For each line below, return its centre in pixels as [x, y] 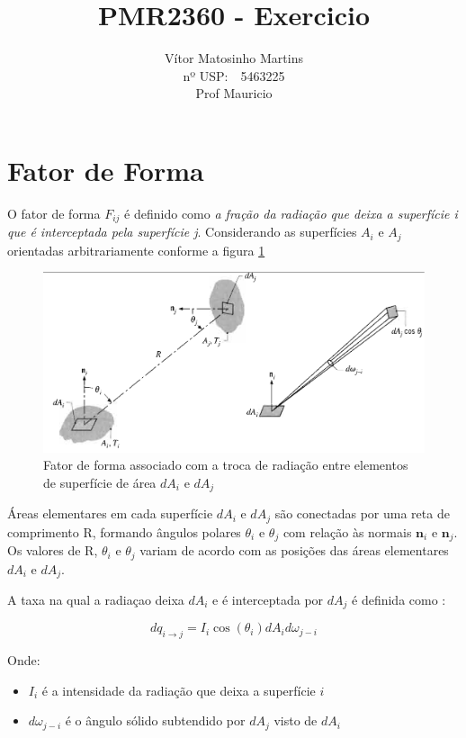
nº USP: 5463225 [234, 75]
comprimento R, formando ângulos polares [124, 531]
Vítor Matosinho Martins [234, 58]
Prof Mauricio [234, 93]
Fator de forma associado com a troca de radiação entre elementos [226, 465]
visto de [296, 720]
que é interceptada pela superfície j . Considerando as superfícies [182, 232]
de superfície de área [100, 482]
